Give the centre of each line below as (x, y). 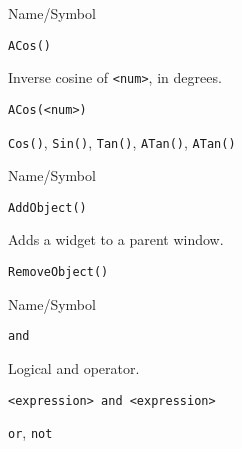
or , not (30, 432)
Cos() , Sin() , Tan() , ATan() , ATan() (122, 141)
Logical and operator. (74, 367)
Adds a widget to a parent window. (116, 239)
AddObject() (47, 207)
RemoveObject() (58, 272)
